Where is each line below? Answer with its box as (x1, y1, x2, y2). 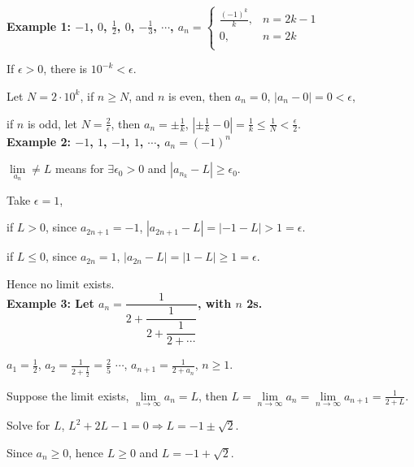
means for (55, 160, 104, 177)
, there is (43, 60, 88, 77)
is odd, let (27, 115, 78, 132)
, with (198, 294, 232, 311)
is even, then (168, 87, 232, 104)
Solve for (7, 417, 50, 434)
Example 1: (7, 17, 71, 34)
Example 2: (7, 132, 71, 149)
